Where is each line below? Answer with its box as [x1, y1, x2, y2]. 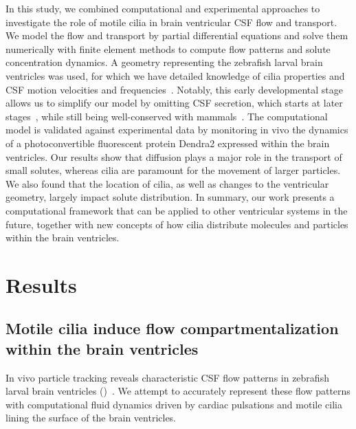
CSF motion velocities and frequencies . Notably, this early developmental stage [5, 82, 343, 96]
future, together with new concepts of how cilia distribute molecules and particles [5, 217, 348, 231]
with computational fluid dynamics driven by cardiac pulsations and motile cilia [5, 397, 342, 411]
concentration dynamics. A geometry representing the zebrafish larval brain [5, 55, 323, 69]
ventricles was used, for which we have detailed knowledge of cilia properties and [5, 68, 345, 82]
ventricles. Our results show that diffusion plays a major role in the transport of [5, 149, 342, 164]
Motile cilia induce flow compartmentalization [5, 318, 339, 339]
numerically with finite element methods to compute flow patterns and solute [5, 41, 331, 56]
